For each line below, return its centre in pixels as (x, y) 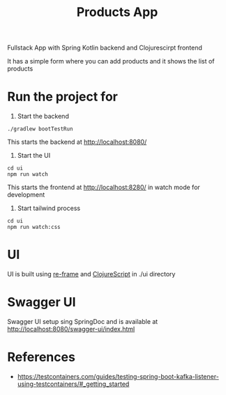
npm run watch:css (34, 228)
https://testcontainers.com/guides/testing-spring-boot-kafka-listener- (118, 376)
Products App (117, 12)
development (26, 195)
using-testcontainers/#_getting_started (73, 384)
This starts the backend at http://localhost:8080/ (77, 142)
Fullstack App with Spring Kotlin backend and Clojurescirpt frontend (105, 48)
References (41, 357)
